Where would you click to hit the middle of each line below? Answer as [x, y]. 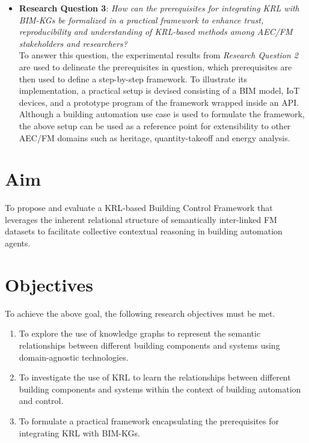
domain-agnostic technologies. [74, 357]
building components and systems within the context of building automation [160, 389]
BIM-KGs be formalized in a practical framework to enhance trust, [141, 20]
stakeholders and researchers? [73, 43]
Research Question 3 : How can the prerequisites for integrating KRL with [159, 8]
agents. [18, 243]
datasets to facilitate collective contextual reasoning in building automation [144, 231]
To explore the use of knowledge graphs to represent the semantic [140, 333]
